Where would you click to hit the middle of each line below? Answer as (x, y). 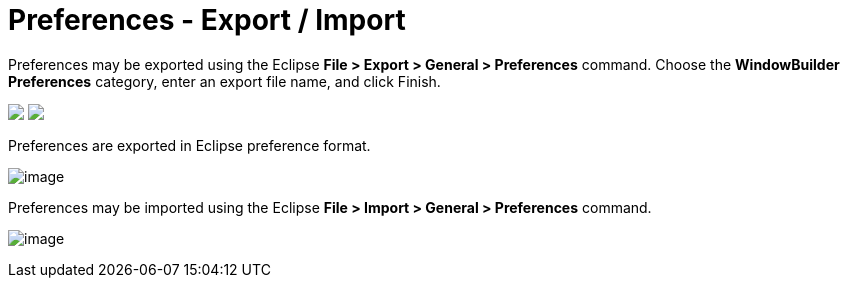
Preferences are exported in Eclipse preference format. (189, 145)
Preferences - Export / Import (207, 20)
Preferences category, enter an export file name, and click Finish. (224, 81)
